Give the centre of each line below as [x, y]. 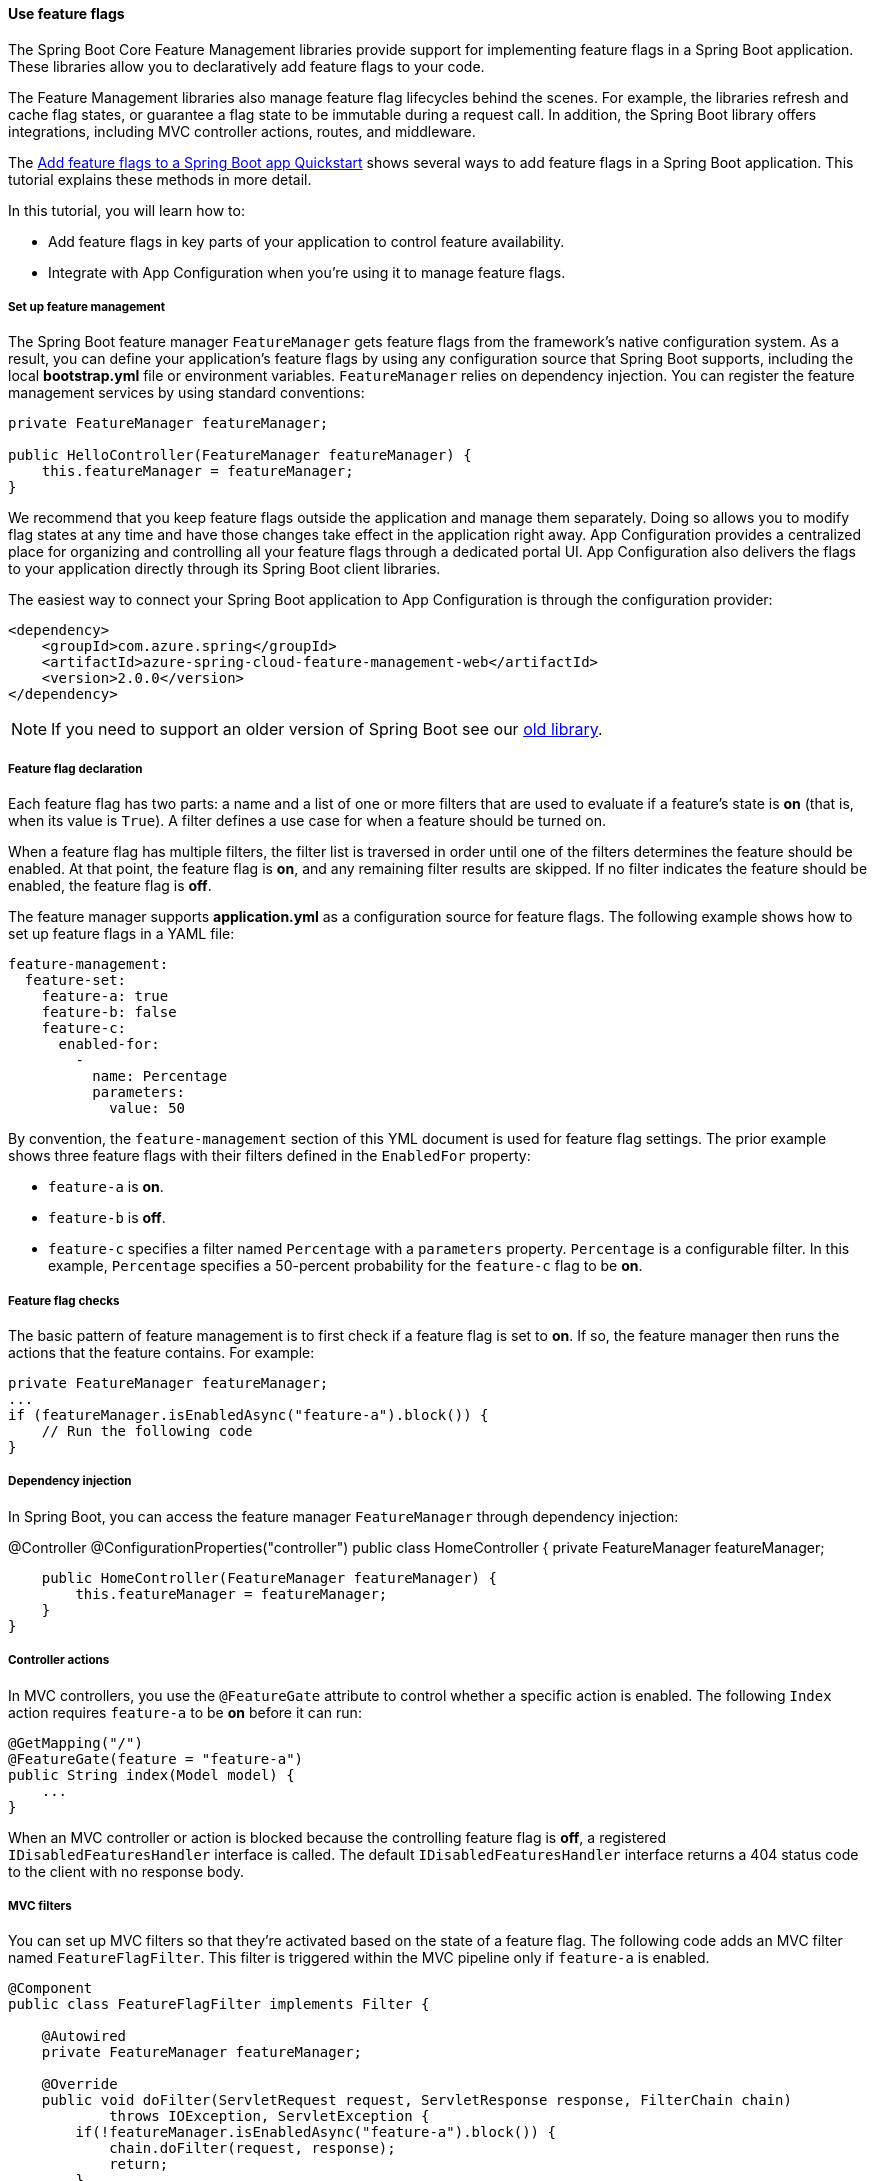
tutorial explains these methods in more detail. [160, 179]
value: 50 [147, 1108]
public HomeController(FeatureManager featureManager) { [269, 1577]
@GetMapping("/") [75, 1742]
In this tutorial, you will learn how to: [126, 210]
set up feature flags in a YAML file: [121, 934]
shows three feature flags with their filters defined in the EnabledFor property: [269, 1156]
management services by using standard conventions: [186, 393]
